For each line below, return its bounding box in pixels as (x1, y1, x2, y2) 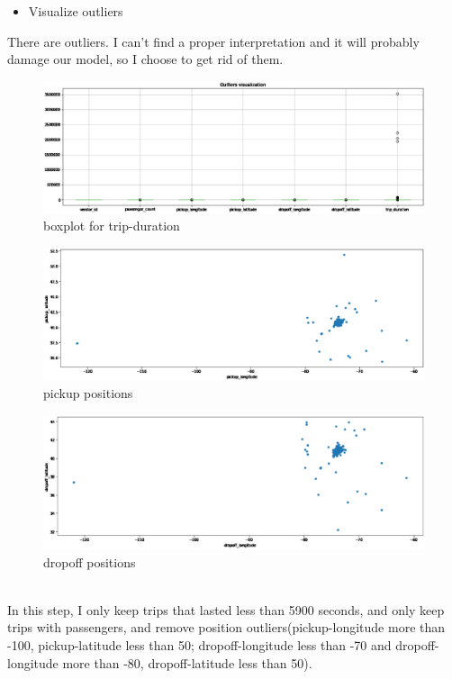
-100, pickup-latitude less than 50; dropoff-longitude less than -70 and (7, 635, 392, 654)
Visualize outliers (28, 2, 123, 20)
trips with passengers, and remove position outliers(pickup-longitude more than (7, 618, 446, 637)
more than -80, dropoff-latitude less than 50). (62, 653, 312, 672)
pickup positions (43, 384, 133, 403)
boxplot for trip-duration (43, 216, 180, 235)
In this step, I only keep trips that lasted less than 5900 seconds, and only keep (7, 600, 445, 619)
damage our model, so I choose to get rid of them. (7, 50, 284, 68)
